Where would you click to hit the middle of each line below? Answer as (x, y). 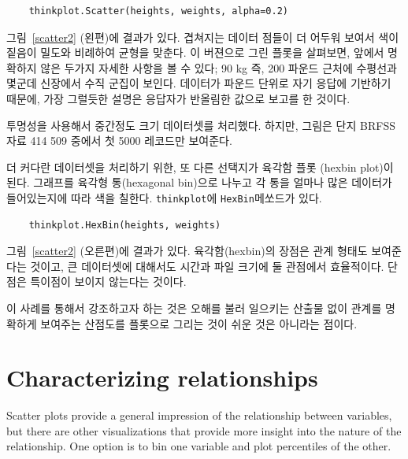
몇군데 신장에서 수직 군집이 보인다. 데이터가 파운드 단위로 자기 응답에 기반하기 (199, 83)
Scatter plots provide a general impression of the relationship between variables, (199, 415)
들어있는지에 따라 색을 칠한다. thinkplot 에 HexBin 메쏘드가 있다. (164, 197)
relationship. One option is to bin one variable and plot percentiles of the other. (199, 446)
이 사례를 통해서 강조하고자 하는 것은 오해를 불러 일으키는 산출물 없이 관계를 (194, 307)
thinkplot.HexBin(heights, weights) (125, 225)
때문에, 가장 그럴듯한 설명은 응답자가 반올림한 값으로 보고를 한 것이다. (178, 98)
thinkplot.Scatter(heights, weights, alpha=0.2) (158, 11)
